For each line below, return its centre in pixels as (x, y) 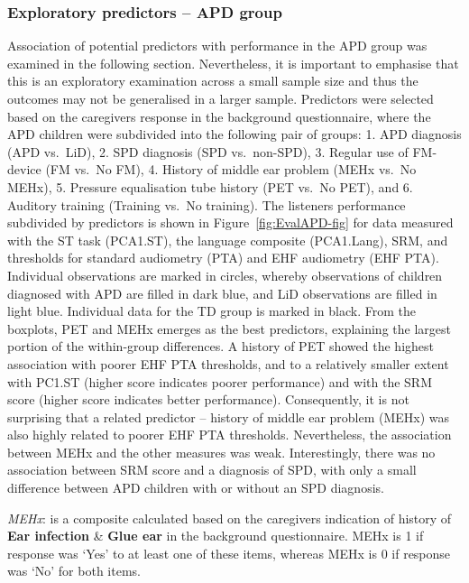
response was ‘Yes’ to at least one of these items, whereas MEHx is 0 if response (229, 553)
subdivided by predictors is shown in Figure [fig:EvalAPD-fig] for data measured (230, 222)
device (24, 169)
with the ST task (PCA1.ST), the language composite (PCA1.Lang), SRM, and (228, 240)
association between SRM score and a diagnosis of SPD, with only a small (212, 470)
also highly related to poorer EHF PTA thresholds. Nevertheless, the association (230, 435)
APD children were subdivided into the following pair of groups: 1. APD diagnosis (234, 134)
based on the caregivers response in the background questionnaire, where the (219, 116)
